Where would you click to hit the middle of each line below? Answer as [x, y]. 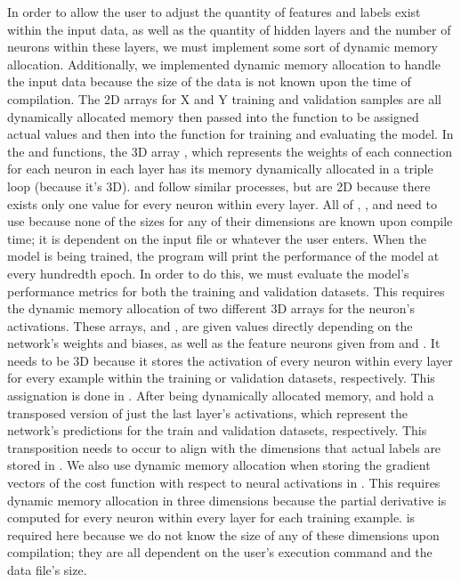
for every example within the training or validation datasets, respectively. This [221, 378]
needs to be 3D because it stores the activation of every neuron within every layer [230, 360]
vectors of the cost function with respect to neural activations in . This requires [224, 483]
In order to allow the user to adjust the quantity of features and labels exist [214, 12]
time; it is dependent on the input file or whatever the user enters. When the [217, 238]
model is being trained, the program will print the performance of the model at [223, 256]
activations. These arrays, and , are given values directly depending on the [210, 325]
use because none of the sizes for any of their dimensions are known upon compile [230, 221]
